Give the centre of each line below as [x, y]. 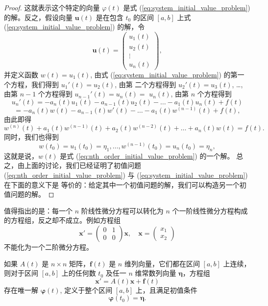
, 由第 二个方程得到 [146, 84]
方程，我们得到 [35, 84]
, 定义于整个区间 [86, 290]
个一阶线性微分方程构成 [210, 210]
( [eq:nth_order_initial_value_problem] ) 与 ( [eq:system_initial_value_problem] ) [126, 175]
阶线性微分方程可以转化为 [122, 210]
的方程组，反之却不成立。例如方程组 [62, 220]
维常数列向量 [156, 273]
